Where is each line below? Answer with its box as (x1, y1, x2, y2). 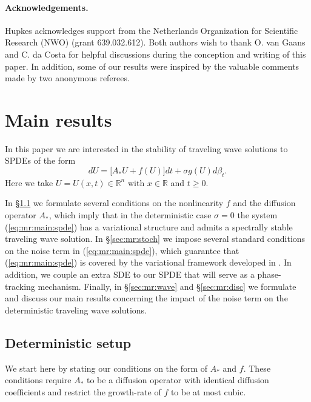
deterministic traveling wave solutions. (5, 303, 147, 316)
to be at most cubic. (170, 385, 246, 398)
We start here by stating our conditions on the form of (5, 361, 208, 374)
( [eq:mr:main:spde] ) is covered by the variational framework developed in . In (5, 256, 292, 269)
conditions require (5, 374, 72, 386)
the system (237, 209, 278, 221)
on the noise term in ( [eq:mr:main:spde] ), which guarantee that (5, 244, 239, 256)
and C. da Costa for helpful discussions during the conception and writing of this (5, 47, 306, 60)
